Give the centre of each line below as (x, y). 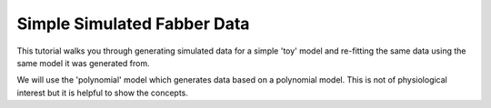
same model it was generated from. (83, 63)
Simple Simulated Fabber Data (133, 24)
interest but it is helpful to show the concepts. (102, 93)
